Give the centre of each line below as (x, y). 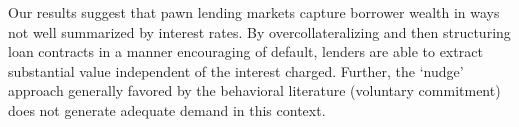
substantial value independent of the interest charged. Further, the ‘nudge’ (236, 70)
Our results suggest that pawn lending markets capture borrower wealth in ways (254, 12)
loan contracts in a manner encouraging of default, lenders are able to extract (245, 51)
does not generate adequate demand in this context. (167, 109)
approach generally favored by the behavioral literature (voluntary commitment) (254, 90)
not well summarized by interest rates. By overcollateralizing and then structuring (259, 31)
